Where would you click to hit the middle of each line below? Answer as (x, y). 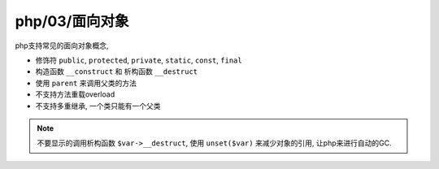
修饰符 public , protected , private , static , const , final (139, 60)
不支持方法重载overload (75, 94)
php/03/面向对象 (72, 21)
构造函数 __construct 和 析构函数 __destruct (117, 71)
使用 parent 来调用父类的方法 (86, 83)
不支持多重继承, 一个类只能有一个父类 (98, 106)
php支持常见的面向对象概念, (62, 45)
